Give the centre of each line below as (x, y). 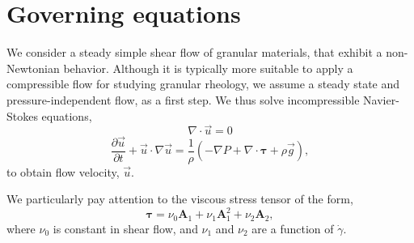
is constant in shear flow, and (125, 228)
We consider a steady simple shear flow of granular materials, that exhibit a (194, 52)
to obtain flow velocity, (63, 171)
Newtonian (33, 68)
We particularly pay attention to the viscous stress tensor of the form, (180, 199)
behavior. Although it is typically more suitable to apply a (208, 68)
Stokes (22, 115)
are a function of (293, 228)
